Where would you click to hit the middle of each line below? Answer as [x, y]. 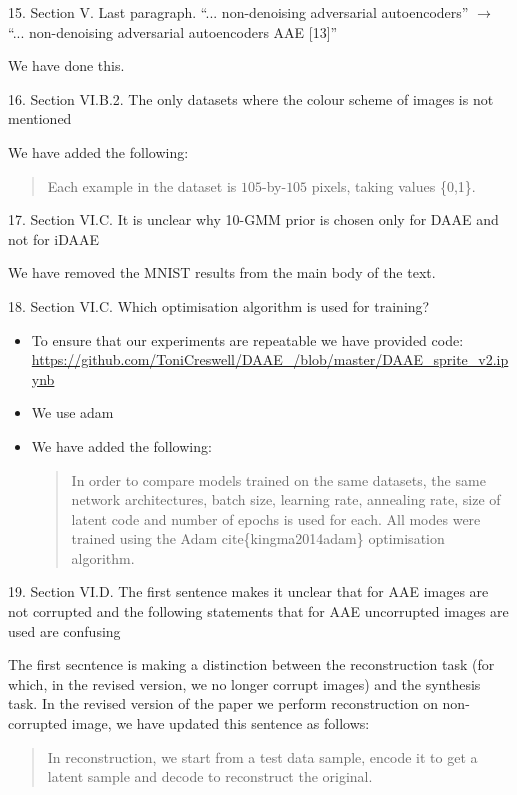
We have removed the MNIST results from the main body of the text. [222, 272]
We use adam [72, 412]
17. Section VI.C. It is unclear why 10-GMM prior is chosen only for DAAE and [253, 219]
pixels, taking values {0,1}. [393, 185]
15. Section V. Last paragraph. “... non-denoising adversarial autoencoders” [238, 12]
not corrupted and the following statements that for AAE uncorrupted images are [258, 611]
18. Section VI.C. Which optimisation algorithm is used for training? [219, 305]
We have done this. [66, 65]
